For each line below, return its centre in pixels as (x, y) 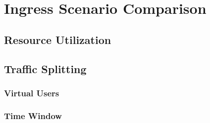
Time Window (33, 115)
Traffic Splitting (45, 68)
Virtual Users (32, 93)
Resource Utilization (58, 39)
